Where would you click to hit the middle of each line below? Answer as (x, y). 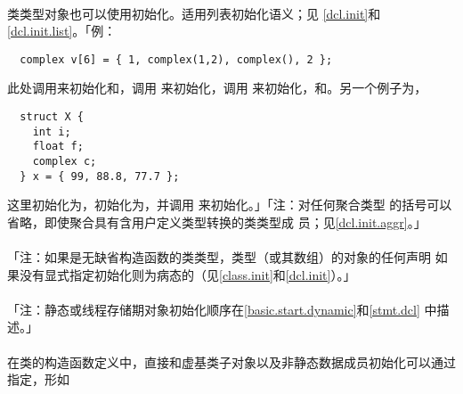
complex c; (65, 161)
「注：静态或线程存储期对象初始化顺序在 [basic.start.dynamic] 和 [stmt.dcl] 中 (222, 309)
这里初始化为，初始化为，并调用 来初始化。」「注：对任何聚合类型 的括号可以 (230, 205)
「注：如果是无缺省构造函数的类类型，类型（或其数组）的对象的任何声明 (219, 257)
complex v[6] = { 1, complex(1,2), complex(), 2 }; (176, 59)
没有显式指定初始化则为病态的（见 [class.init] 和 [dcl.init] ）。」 (187, 274)
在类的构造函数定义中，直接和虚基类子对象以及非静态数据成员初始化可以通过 (231, 361)
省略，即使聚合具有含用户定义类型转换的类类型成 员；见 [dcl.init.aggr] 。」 (217, 222)
